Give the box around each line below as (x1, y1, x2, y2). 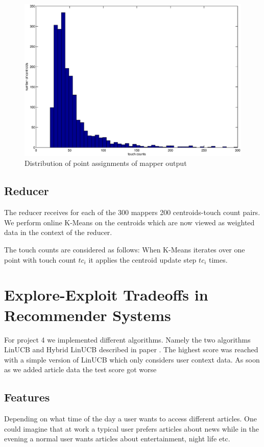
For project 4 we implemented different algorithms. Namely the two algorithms (4, 334, 251, 345)
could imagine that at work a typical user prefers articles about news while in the (4, 423, 259, 434)
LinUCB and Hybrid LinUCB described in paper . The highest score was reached (4, 344, 258, 355)
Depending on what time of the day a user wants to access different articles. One (4, 413, 257, 424)
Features (4, 389, 50, 405)
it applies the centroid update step (88, 254, 197, 265)
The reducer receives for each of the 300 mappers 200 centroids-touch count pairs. (4, 207, 260, 218)
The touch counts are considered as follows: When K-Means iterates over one (4, 244, 245, 255)
